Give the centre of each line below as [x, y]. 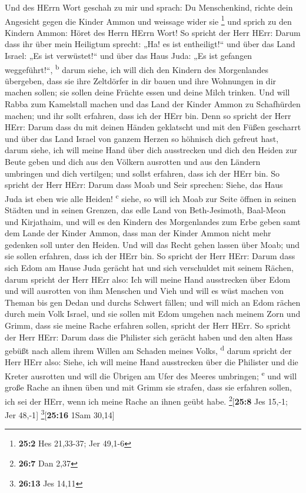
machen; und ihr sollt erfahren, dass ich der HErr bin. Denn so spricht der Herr [148, 115]
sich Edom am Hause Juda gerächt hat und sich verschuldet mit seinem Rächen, [149, 268]
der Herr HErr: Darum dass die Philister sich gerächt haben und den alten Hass [149, 337]
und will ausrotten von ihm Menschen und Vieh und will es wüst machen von [144, 291]
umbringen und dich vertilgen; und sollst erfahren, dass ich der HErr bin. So [142, 173]
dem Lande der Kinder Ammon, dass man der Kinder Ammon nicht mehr [138, 233]
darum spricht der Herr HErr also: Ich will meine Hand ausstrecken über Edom [148, 279]
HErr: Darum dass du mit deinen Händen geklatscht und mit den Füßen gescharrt [153, 127]
